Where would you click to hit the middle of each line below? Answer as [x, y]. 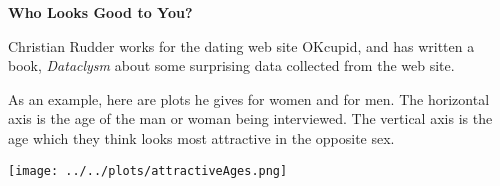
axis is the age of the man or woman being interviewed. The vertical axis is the [250, 118]
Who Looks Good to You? [100, 12]
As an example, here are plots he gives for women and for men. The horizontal [249, 98]
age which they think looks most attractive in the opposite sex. [201, 137]
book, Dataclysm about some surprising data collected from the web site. [231, 65]
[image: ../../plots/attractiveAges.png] [148, 170]
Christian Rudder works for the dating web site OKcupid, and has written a [241, 45]
